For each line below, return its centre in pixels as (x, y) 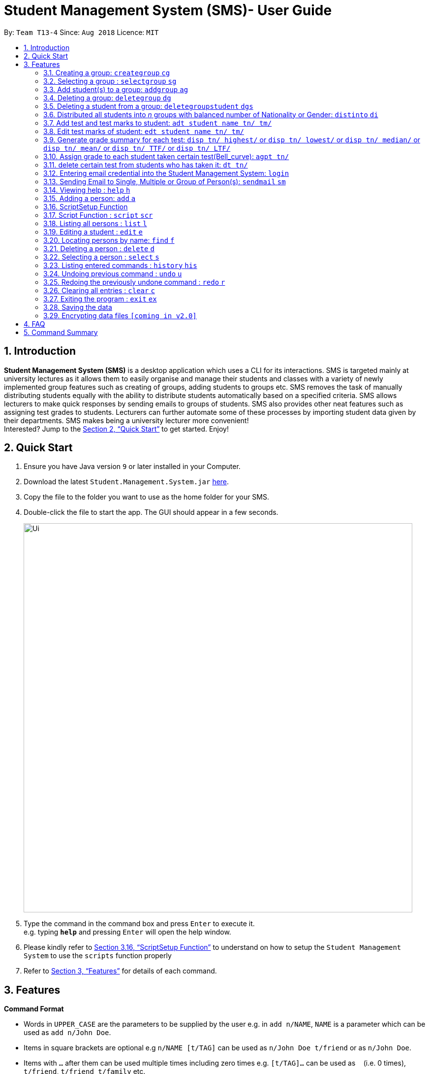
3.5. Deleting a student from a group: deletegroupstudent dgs (148, 106)
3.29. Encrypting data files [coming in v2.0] (120, 315)
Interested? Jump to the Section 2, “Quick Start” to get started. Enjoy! (117, 429)
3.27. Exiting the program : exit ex (100, 299)
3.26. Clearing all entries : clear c (99, 290)
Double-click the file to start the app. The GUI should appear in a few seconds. (151, 512)
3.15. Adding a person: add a (90, 198)
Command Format (34, 1009)
